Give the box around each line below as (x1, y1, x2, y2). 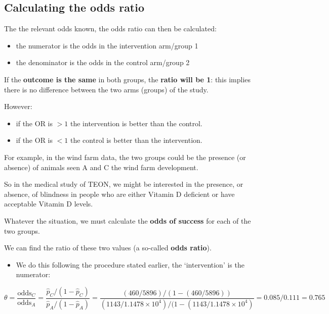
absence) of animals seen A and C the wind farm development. (4, 162, 198, 172)
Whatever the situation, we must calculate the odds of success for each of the (4, 215, 251, 226)
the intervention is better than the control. (70, 118, 202, 128)
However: (4, 101, 32, 112)
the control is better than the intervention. (70, 135, 202, 145)
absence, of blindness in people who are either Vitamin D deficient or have (4, 188, 235, 199)
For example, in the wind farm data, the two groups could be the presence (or (4, 151, 246, 162)
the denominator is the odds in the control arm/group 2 (16, 57, 190, 68)
